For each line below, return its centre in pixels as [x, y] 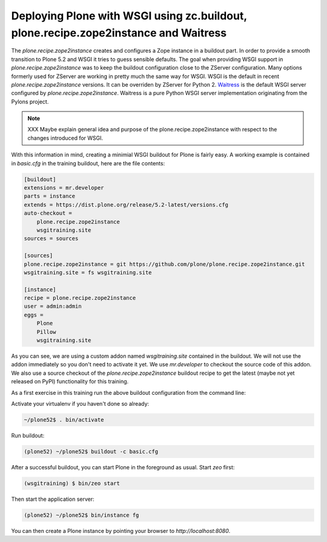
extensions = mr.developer [64, 188]
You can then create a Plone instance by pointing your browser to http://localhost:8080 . [121, 530]
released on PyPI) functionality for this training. [70, 382]
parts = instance [50, 196]
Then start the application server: [53, 499]
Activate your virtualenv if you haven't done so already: [80, 403]
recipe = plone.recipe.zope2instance [80, 298]
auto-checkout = [48, 213]
